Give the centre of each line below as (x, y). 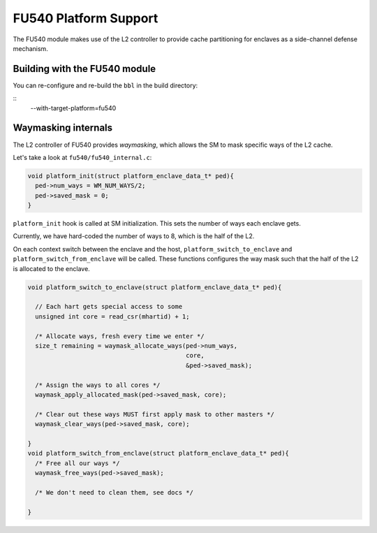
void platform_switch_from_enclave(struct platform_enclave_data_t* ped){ (158, 453)
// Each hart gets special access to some (109, 307)
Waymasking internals (63, 128)
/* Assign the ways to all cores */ (98, 385)
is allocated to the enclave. (51, 268)
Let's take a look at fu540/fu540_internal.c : (82, 157)
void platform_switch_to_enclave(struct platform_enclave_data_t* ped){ (155, 287)
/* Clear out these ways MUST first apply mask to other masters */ (155, 414)
